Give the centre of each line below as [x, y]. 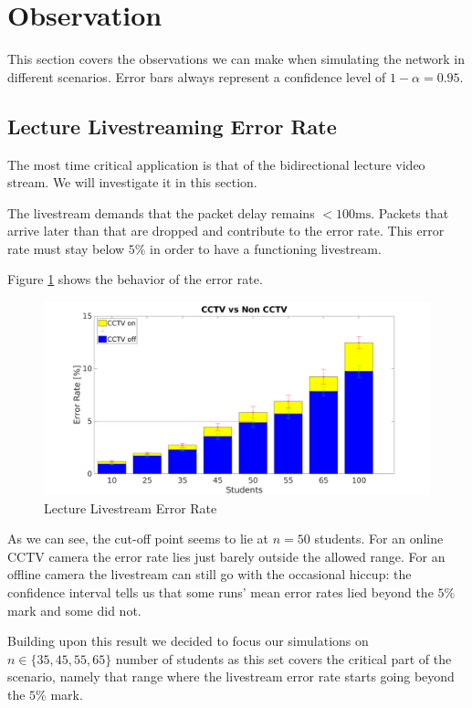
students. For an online [379, 539]
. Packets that [410, 212]
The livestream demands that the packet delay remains [161, 212]
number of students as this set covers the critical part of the [283, 658]
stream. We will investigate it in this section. [132, 182]
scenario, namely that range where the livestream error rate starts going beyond [231, 676]
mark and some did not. [74, 610]
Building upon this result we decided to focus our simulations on [188, 641]
